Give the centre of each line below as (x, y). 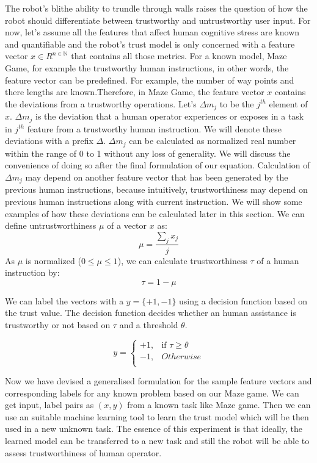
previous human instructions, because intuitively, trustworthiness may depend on (156, 189)
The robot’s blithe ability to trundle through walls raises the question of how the (156, 8)
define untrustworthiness (51, 225)
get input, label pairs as (49, 405)
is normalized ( (53, 260)
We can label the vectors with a (64, 300)
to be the (237, 103)
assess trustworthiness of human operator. (83, 452)
